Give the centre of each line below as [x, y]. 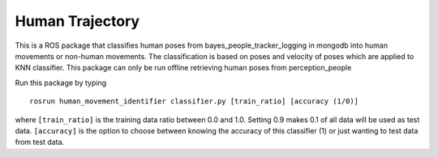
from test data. [40, 142]
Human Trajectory [77, 21]
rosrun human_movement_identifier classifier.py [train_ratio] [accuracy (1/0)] [194, 102]
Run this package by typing [61, 83]
